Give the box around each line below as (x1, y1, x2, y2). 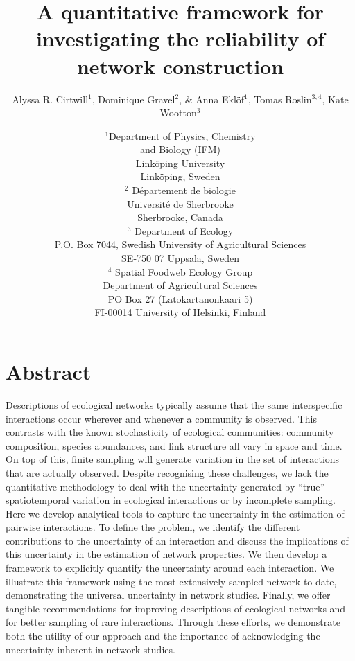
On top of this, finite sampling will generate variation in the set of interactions (6, 452, 340, 466)
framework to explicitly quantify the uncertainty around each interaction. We (6, 561, 334, 575)
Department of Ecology (135, 223, 234, 238)
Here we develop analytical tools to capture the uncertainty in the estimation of (6, 506, 345, 520)
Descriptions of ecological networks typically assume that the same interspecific (6, 397, 343, 412)
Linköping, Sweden (140, 169, 220, 184)
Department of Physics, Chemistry (109, 128, 256, 143)
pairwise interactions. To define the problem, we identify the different (6, 520, 300, 534)
